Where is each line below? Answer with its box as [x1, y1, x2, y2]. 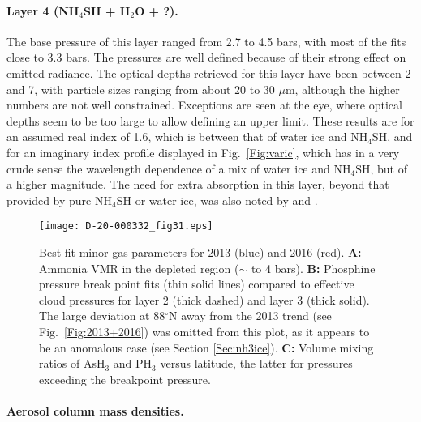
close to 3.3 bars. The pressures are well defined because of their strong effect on [6, 49, 406, 66]
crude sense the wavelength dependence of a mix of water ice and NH [6, 160, 351, 177]
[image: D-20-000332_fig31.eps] [39, 220, 213, 232]
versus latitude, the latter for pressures [160, 355, 353, 372]
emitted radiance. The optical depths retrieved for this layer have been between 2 [6, 64, 411, 81]
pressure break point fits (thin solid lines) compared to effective [39, 275, 354, 292]
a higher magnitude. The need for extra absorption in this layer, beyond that [6, 176, 389, 193]
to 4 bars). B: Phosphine [251, 259, 376, 276]
